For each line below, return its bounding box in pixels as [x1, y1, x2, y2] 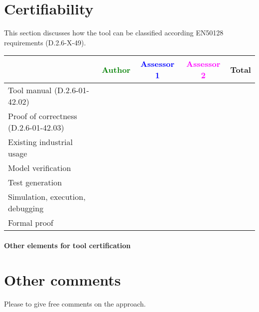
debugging [8, 202, 44, 214]
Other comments [4, 269, 121, 290]
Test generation [8, 176, 62, 188]
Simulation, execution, [8, 191, 86, 203]
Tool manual [8, 84, 52, 96]
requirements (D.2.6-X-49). [4, 37, 86, 47]
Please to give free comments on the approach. [4, 298, 146, 309]
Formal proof [8, 217, 54, 229]
